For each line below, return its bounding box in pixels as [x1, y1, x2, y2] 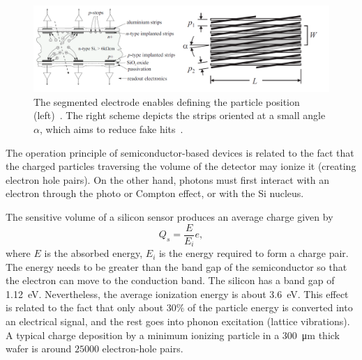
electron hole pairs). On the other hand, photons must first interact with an [6, 172, 330, 187]
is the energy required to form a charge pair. [158, 246, 349, 260]
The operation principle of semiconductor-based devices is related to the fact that [6, 145, 354, 159]
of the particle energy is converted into [188, 300, 353, 315]
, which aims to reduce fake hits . [39, 122, 183, 136]
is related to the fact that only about [6, 300, 164, 315]
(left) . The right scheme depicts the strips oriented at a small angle [33, 108, 326, 123]
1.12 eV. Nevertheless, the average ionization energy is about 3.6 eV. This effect [6, 286, 349, 301]
